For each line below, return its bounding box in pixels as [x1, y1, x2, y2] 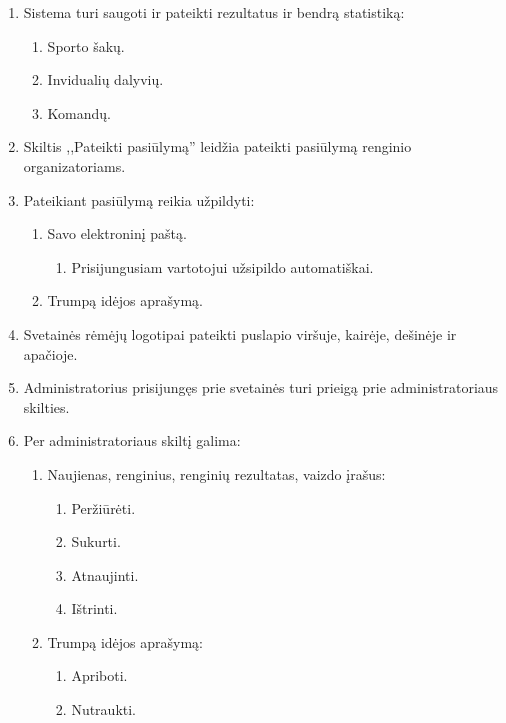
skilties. [23, 396, 70, 417]
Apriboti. [71, 665, 128, 686]
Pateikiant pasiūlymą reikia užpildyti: [23, 189, 255, 210]
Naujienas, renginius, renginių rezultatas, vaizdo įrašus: [47, 463, 386, 484]
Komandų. [47, 102, 111, 123]
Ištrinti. [71, 598, 118, 619]
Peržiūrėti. [71, 497, 136, 518]
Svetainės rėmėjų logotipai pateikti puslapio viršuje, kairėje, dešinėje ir [23, 323, 457, 344]
